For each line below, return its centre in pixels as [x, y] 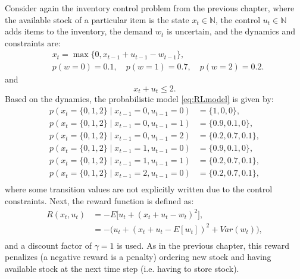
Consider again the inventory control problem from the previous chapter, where [150, 8]
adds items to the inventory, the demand [79, 31]
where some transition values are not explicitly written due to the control [139, 189]
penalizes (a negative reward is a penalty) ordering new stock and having [138, 257]
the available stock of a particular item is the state [97, 19]
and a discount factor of [48, 245]
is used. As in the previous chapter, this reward [203, 245]
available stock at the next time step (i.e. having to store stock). [122, 268]
